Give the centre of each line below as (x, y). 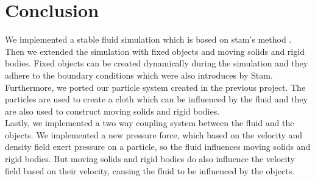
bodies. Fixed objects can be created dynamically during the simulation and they (157, 63)
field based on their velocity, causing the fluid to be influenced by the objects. (150, 170)
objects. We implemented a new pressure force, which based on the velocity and (154, 134)
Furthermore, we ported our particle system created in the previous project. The (155, 87)
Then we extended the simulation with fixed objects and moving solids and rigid (155, 51)
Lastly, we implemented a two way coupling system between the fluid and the (150, 123)
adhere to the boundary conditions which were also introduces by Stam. (139, 75)
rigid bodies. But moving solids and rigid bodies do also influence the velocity (150, 159)
